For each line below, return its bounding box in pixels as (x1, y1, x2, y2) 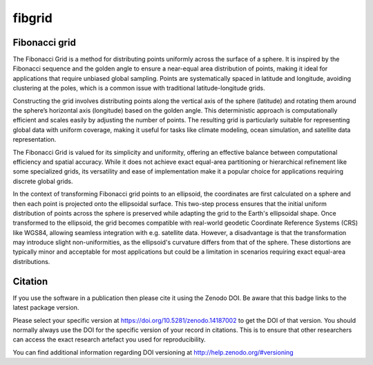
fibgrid (12, 10, 53, 26)
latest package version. (12, 303, 79, 312)
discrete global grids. (12, 177, 73, 185)
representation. (12, 135, 57, 144)
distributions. (12, 257, 50, 265)
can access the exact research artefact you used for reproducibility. (12, 335, 207, 344)
